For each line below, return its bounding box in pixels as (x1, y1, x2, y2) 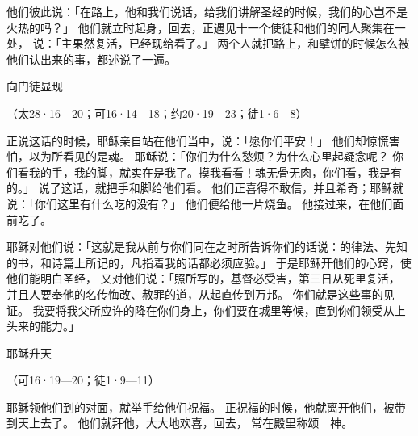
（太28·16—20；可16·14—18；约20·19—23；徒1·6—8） (6, 104, 307, 121)
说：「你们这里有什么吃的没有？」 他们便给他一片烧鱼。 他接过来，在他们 (6, 195, 393, 212)
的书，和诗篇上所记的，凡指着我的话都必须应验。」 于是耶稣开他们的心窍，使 (6, 254, 412, 270)
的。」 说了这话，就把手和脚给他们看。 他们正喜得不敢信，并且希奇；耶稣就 (6, 179, 404, 196)
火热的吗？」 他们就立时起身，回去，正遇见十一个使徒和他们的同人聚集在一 (6, 19, 406, 36)
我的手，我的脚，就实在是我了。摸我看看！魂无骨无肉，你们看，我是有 (28, 163, 402, 180)
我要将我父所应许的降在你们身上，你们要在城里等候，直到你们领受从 (32, 301, 395, 318)
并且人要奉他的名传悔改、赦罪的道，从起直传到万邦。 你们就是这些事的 (6, 285, 383, 302)
